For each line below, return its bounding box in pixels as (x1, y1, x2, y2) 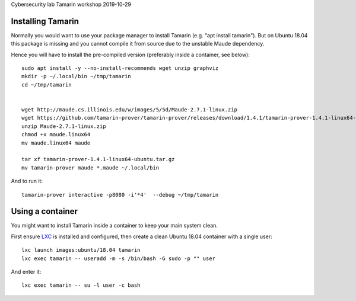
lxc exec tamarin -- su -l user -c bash (21, 282, 141, 289)
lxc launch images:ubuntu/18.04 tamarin (21, 246, 141, 254)
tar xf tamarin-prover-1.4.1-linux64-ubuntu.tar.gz (21, 156, 175, 163)
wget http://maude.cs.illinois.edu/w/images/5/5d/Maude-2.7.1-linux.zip (21, 107, 237, 113)
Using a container (11, 206, 78, 216)
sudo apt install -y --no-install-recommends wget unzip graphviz (21, 65, 219, 72)
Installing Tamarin (11, 16, 80, 26)
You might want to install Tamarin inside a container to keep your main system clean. (11, 222, 218, 229)
